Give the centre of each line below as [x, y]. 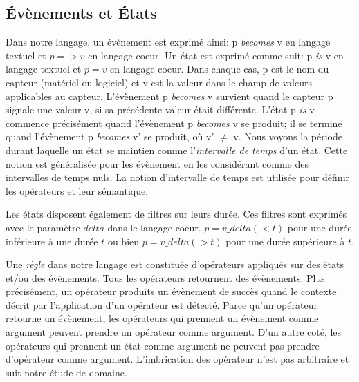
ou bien [123, 241]
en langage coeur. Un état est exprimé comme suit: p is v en [216, 55]
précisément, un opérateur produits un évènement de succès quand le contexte [171, 291]
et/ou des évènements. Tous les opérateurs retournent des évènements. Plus [165, 277]
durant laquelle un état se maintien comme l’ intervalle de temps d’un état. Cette [177, 150]
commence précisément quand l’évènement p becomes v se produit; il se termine [174, 123]
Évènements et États [81, 13]
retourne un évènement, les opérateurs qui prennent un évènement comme [162, 318]
